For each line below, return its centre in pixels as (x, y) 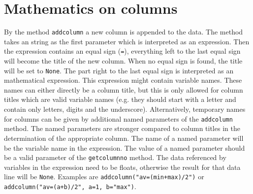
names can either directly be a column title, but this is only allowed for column (124, 89)
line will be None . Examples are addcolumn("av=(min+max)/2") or (104, 177)
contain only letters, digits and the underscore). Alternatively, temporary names (125, 109)
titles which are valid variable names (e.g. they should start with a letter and (120, 99)
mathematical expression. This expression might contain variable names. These (123, 80)
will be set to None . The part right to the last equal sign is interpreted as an (119, 70)
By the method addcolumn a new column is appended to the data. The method (124, 32)
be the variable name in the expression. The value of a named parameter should (125, 147)
